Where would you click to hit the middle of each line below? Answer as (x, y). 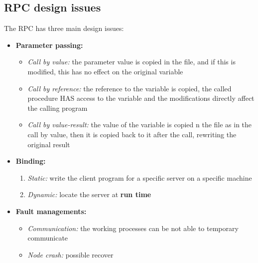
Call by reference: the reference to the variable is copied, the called (129, 88)
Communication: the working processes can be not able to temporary (133, 228)
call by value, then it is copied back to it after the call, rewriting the (132, 134)
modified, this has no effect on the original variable (105, 71)
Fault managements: (51, 211)
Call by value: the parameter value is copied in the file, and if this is (131, 62)
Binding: (31, 161)
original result (49, 144)
